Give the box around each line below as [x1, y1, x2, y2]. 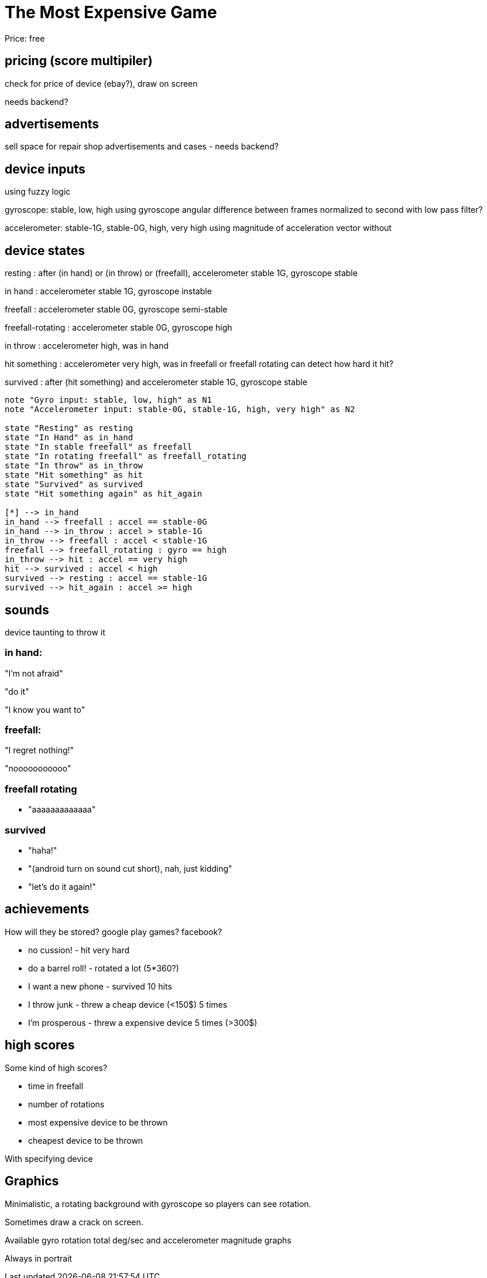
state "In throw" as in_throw [5, 461, 143, 471]
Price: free [5, 33, 45, 43]
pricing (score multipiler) [5, 53, 153, 69]
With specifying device [5, 1153, 93, 1164]
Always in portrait [5, 1253, 73, 1263]
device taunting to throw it [5, 627, 105, 637]
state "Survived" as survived [5, 480, 143, 490]
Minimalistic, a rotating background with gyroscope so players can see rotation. [5, 1198, 311, 1209]
